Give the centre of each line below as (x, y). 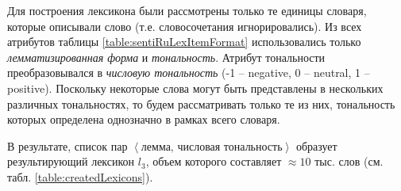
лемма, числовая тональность (212, 147)
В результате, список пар (67, 145)
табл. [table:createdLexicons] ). (80, 176)
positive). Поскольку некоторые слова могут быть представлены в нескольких (195, 88)
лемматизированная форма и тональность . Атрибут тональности (166, 57)
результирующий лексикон (71, 161)
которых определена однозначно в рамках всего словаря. (144, 119)
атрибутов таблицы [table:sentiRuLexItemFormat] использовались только (184, 42)
